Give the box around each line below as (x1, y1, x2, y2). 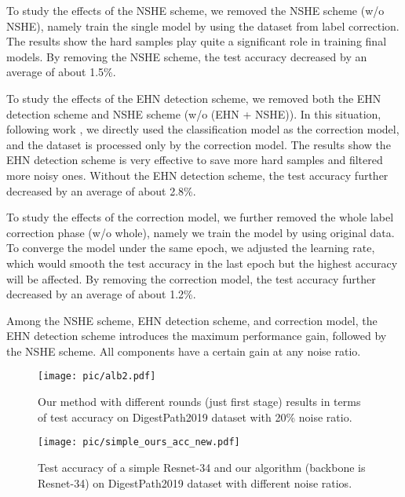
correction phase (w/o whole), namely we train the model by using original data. (6, 224, 395, 240)
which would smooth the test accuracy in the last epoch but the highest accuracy (6, 254, 398, 271)
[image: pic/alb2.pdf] (38, 371, 156, 382)
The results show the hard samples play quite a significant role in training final (6, 33, 387, 49)
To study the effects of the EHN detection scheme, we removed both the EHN (6, 90, 381, 106)
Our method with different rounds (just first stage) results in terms (38, 393, 361, 410)
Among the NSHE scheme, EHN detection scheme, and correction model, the (6, 312, 378, 328)
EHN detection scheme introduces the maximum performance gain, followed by (6, 327, 387, 344)
